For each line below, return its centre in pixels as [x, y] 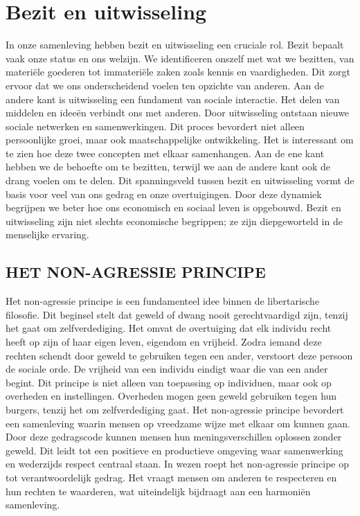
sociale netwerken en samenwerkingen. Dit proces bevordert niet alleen [155, 126]
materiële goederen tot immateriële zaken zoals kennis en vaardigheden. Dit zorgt [178, 72]
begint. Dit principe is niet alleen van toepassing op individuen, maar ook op [169, 382]
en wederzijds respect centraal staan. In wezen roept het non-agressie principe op [178, 464]
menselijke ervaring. [47, 234]
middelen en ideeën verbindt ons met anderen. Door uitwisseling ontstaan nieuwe [178, 113]
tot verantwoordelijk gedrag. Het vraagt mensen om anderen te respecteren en [171, 477]
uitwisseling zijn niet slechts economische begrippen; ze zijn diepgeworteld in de [174, 221]
